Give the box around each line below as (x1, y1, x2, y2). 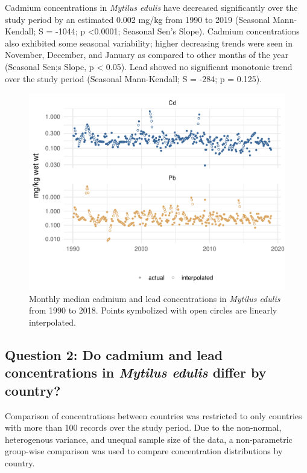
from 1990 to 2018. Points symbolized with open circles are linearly (29, 304, 277, 317)
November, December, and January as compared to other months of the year (5, 48, 289, 61)
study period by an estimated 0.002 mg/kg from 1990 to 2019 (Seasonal (5, 13, 270, 25)
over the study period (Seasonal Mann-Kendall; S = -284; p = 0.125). (5, 72, 262, 85)
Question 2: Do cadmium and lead (5, 346, 223, 364)
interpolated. (29, 316, 76, 329)
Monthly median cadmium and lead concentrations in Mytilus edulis (29, 292, 280, 304)
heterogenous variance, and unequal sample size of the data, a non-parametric (5, 433, 293, 445)
